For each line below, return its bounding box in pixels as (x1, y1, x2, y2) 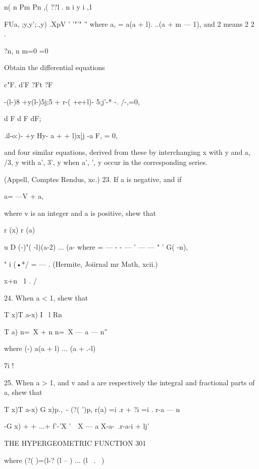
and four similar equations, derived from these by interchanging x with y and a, (4, 147, 250, 157)
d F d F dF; (4, 113, 41, 124)
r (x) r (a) (4, 224, 35, 235)
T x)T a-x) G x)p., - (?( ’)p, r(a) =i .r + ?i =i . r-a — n (4, 403, 180, 414)
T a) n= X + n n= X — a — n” (4, 326, 108, 336)
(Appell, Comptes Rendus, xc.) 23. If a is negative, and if (4, 173, 182, 184)
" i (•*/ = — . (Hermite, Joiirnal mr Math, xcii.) (4, 258, 158, 269)
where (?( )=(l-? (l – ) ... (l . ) (4, 454, 105, 465)
